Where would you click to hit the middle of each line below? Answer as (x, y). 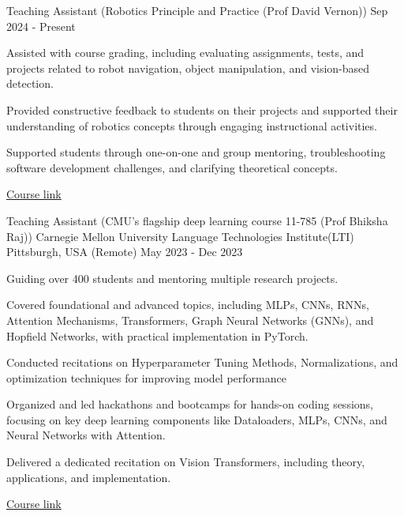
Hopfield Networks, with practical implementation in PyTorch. (157, 335)
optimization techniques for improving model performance (146, 377)
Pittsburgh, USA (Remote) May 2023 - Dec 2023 (125, 252)
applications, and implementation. (89, 477)
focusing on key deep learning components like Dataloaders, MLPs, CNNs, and (197, 419)
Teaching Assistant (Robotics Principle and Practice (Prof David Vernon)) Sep (197, 10)
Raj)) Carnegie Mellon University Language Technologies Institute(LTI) (180, 236)
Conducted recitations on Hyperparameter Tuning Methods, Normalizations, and (202, 362)
